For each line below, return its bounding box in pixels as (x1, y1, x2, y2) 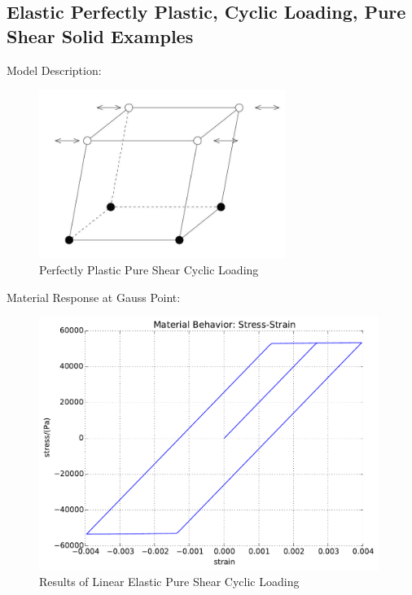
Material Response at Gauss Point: (7, 288, 181, 305)
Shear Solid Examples (7, 23, 194, 48)
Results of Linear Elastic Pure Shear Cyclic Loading (39, 573, 300, 590)
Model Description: (7, 61, 102, 78)
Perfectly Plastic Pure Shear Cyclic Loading (39, 260, 259, 278)
